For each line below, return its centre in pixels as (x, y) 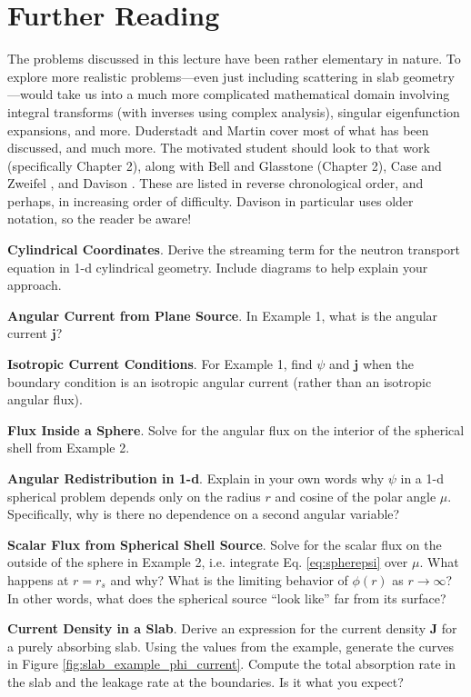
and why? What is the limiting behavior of (229, 579)
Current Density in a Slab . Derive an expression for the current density (217, 628)
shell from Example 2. (69, 448)
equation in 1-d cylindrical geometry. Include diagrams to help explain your (218, 267)
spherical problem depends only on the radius (134, 496)
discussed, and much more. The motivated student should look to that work (219, 148)
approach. (35, 285)
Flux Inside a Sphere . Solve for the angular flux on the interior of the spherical (236, 429)
